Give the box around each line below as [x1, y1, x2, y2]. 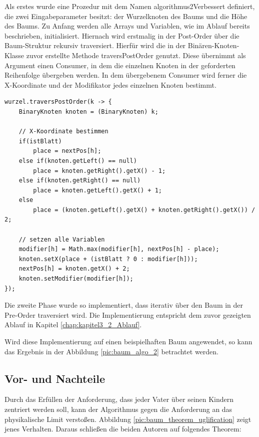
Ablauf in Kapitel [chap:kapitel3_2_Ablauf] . [4, 319, 142, 330]
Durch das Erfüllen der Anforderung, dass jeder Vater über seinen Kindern [4, 394, 234, 404]
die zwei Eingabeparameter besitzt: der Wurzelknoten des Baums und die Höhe [4, 11, 247, 21]
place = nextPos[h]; [33, 147, 101, 155]
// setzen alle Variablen [18, 236, 105, 243]
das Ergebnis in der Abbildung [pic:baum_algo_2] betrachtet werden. [4, 346, 218, 356]
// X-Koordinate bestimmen [18, 128, 108, 135]
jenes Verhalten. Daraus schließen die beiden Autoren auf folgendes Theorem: [4, 423, 241, 434]
